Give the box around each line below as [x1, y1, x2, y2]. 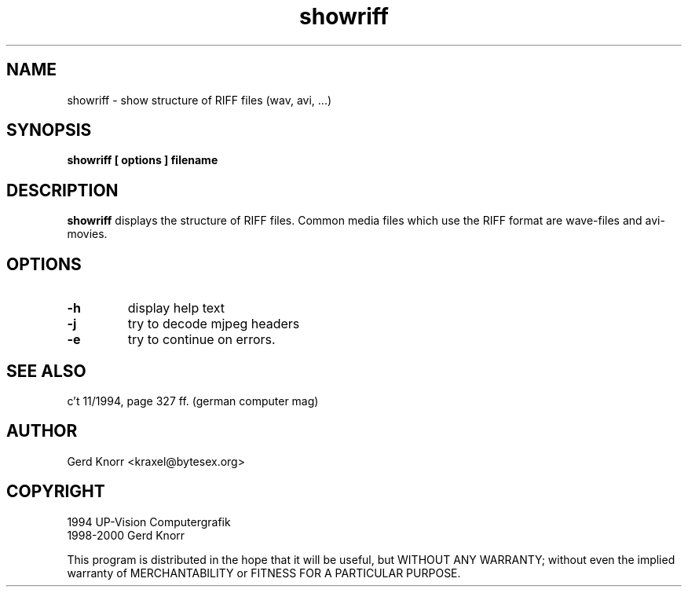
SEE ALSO [6, 361, 86, 381]
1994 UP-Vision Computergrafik [67, 514, 231, 529]
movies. [67, 227, 108, 241]
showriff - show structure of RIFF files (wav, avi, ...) [67, 93, 332, 107]
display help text [127, 300, 225, 317]
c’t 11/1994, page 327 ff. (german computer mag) [67, 394, 319, 408]
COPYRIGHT [6, 481, 105, 502]
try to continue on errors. [127, 331, 276, 348]
